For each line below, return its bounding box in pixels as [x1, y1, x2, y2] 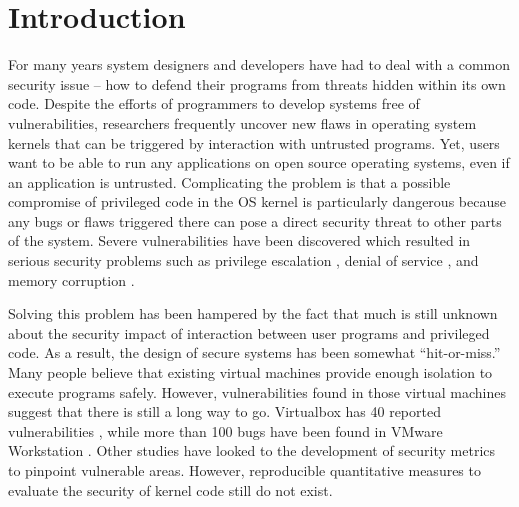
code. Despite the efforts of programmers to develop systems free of [8, 93, 420, 114]
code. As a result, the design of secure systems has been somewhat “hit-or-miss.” [8, 342, 501, 363]
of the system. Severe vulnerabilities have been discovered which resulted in [8, 230, 471, 251]
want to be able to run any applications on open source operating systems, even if [8, 152, 510, 173]
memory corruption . [8, 269, 135, 290]
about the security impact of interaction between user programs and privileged [8, 322, 490, 343]
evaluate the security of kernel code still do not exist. [8, 479, 333, 500]
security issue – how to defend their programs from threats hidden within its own [8, 73, 506, 94]
